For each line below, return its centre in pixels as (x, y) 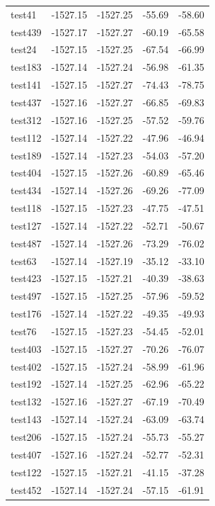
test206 (26, 437)
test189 (26, 155)
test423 (26, 278)
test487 (26, 243)
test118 (26, 208)
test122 (26, 472)
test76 (24, 331)
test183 (26, 67)
